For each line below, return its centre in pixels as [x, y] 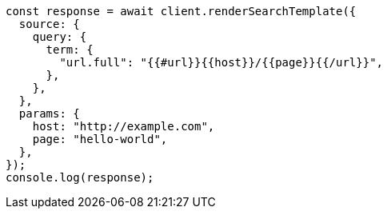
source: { [49, 24]
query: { [60, 37]
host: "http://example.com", [124, 126]
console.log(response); [80, 177]
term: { [70, 50]
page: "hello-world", [100, 139]
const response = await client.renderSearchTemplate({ [181, 11]
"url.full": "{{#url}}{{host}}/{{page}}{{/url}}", [221, 62]
